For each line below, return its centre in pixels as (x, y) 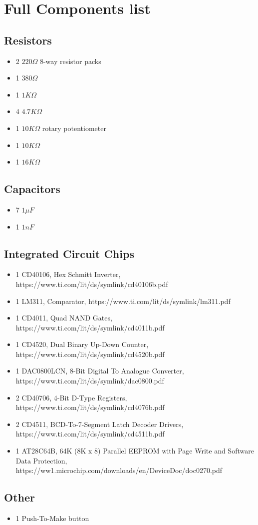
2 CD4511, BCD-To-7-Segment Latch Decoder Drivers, (100, 424)
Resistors (28, 40)
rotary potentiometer (74, 128)
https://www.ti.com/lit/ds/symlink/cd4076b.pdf (90, 407)
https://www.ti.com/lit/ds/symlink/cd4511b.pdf (90, 434)
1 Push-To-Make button (52, 518)
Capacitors (32, 189)
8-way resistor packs (70, 61)
